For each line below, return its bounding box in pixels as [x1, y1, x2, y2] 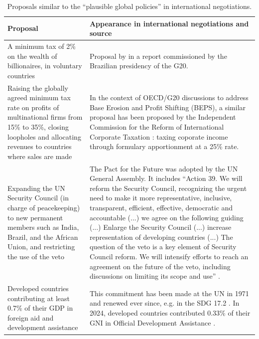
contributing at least [7, 293, 70, 303]
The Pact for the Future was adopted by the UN [89, 163, 238, 173]
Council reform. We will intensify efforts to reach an [89, 251, 249, 261]
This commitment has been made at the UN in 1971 [89, 288, 249, 298]
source [89, 28, 112, 38]
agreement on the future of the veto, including [89, 261, 231, 271]
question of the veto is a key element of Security [89, 241, 237, 252]
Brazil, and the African [7, 231, 78, 242]
